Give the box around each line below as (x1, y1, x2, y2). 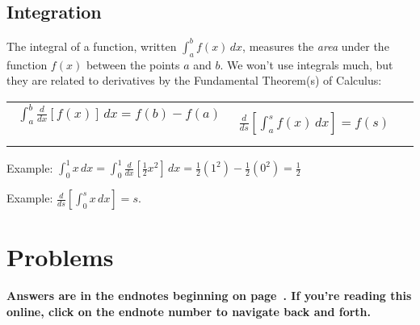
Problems (6, 240, 114, 273)
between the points (86, 56, 180, 73)
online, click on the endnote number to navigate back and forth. (6, 302, 371, 319)
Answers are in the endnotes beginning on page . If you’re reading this (6, 287, 412, 304)
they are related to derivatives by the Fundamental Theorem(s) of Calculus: (6, 72, 382, 89)
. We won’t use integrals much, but (220, 56, 393, 73)
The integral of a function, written (6, 37, 177, 54)
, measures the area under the (242, 37, 389, 54)
